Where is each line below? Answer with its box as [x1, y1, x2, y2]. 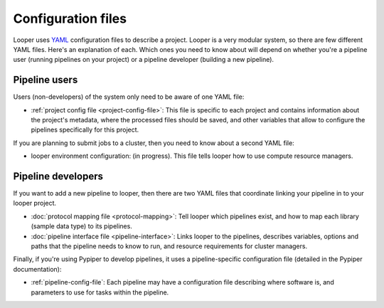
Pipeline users [13, 74, 78, 86]
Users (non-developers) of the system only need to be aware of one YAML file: [13, 92, 245, 101]
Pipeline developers [13, 171, 103, 182]
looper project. [13, 199, 57, 208]
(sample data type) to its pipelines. [31, 222, 133, 230]
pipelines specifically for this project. [31, 125, 139, 134]
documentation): [13, 265, 62, 273]
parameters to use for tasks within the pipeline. [31, 288, 169, 297]
